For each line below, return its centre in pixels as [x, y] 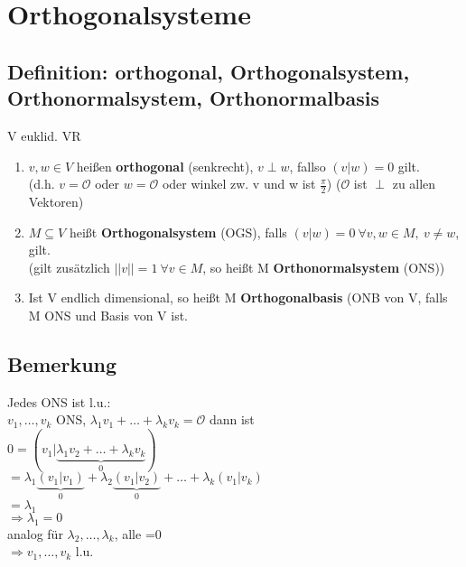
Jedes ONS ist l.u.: [59, 401]
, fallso [308, 166]
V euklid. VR [44, 135]
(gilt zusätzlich [69, 267]
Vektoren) [56, 201]
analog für [35, 533]
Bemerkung [62, 363]
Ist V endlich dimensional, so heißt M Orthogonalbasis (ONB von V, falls [238, 297]
